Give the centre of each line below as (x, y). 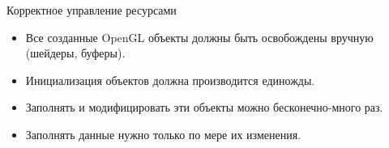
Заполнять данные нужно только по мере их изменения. (163, 134)
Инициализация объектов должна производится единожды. (170, 80)
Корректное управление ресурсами (92, 10)
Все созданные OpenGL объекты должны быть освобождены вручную (199, 37)
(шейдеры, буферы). (75, 53)
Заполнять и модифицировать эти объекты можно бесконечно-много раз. (204, 107)
